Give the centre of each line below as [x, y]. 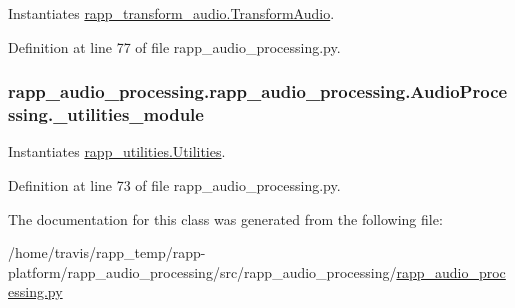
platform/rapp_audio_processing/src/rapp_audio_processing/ [202, 271]
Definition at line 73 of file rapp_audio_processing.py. [174, 184]
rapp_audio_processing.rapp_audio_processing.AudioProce [258, 91]
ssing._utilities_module [106, 114]
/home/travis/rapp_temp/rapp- [107, 252]
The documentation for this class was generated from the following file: [225, 218]
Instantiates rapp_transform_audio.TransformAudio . [171, 13]
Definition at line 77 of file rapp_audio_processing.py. [174, 46]
